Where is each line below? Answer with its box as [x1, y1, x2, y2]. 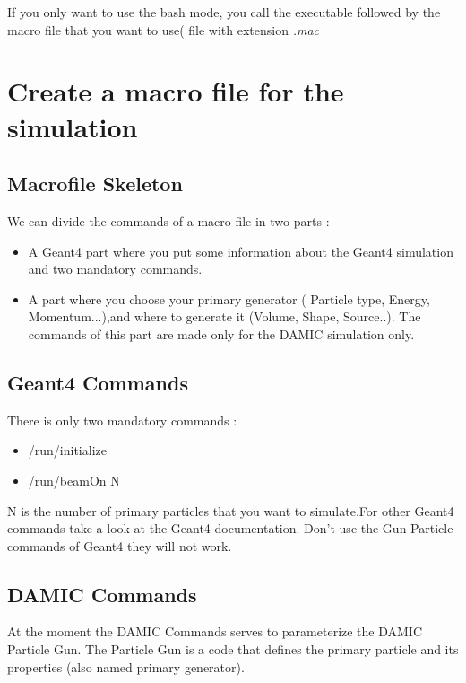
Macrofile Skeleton [7, 170, 183, 197]
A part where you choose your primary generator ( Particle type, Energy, [28, 289, 430, 308]
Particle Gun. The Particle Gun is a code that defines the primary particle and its [7, 640, 459, 659]
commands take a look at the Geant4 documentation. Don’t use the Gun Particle [7, 519, 453, 538]
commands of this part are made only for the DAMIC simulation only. [28, 324, 415, 343]
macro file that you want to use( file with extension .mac [7, 20, 320, 39]
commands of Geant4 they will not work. [7, 536, 232, 555]
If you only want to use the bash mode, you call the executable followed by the [7, 3, 441, 21]
